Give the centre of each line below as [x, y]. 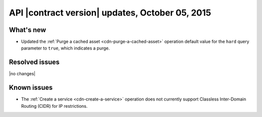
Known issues [31, 88]
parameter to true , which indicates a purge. [65, 48]
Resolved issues [34, 62]
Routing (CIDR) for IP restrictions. [54, 106]
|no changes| [22, 74]
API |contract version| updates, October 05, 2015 [110, 13]
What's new [27, 30]
